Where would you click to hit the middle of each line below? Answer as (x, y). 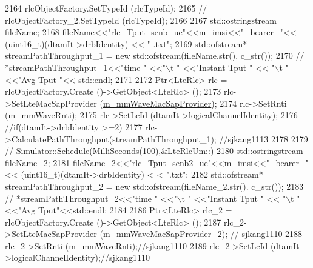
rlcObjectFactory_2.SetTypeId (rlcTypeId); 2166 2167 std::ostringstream (141, 20)
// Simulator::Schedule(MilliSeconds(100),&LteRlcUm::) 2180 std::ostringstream (154, 151)
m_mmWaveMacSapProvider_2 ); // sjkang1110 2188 (203, 234)
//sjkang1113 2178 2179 (264, 139)
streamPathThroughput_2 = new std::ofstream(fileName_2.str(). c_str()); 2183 (154, 186)
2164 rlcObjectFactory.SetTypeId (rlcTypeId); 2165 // (106, 8)
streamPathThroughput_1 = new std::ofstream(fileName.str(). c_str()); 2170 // (155, 55)
